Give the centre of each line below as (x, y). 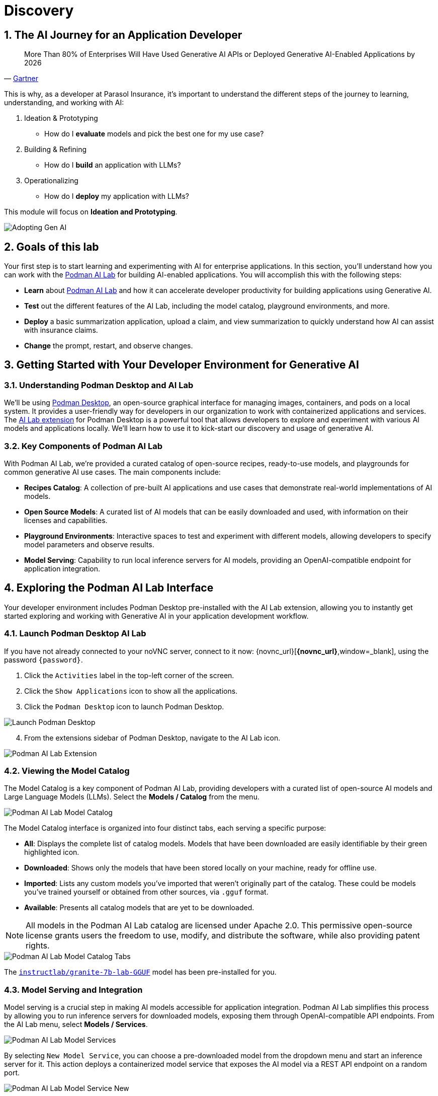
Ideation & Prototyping (61, 118)
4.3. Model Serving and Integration (73, 990)
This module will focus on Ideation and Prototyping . (91, 212)
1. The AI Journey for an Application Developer (123, 35)
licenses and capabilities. (66, 520)
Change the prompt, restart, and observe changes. (109, 346)
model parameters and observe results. (89, 544)
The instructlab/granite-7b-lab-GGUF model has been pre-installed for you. (140, 972)
